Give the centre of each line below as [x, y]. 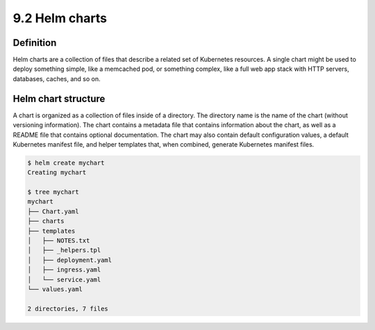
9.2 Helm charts [60, 18]
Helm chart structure [59, 98]
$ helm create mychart [66, 163]
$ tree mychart [53, 192]
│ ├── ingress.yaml [64, 270]
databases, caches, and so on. [57, 79]
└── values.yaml [55, 289]
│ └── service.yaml [64, 279]
